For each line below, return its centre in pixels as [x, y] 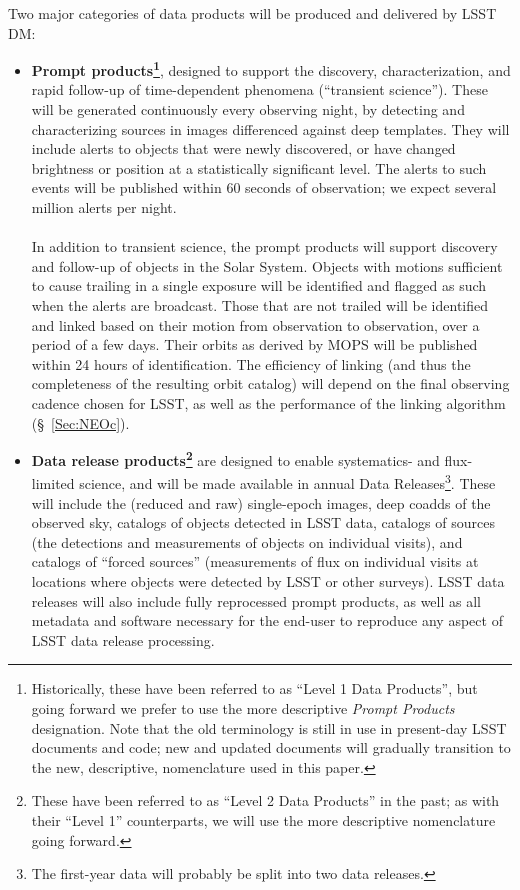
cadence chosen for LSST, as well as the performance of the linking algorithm [268, 402]
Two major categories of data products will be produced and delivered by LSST [252, 13]
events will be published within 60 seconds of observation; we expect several [264, 187]
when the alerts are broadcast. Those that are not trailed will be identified [259, 304]
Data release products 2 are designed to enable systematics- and [235, 458]
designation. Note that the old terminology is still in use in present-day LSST [269, 727]
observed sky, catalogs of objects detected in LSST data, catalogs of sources [263, 522]
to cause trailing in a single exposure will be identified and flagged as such [259, 285]
